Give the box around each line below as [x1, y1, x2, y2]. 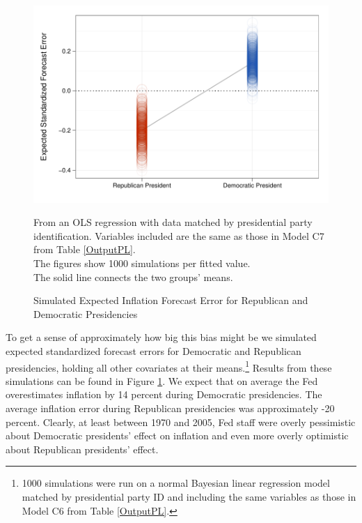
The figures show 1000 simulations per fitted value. [33, 256, 251, 271]
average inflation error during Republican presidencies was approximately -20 [6, 401, 335, 416]
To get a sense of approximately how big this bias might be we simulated [6, 330, 317, 344]
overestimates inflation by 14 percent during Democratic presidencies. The [6, 387, 322, 402]
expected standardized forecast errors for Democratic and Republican [6, 344, 301, 358]
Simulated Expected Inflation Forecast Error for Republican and [33, 293, 308, 308]
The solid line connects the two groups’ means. [33, 269, 233, 284]
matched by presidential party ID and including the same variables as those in [22, 490, 356, 503]
